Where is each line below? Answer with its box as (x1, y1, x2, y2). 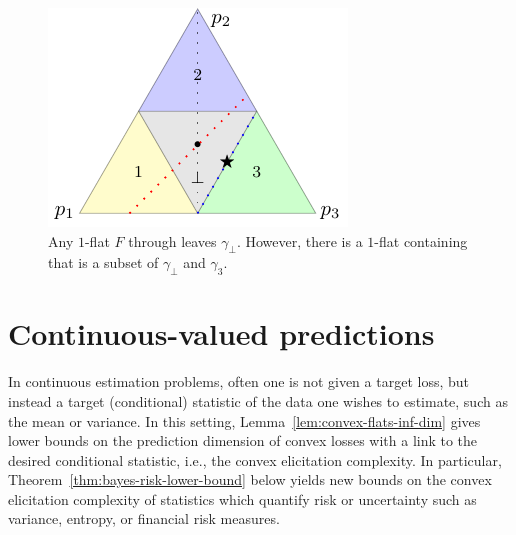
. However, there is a (236, 230, 363, 251)
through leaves (128, 230, 217, 251)
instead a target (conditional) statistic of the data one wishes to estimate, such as (8, 390, 508, 411)
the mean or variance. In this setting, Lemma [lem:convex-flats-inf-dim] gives (8, 410, 481, 431)
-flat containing (374, 230, 468, 251)
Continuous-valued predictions (8, 313, 435, 354)
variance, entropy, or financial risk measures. (8, 508, 280, 529)
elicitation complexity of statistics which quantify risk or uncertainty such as (8, 488, 477, 509)
